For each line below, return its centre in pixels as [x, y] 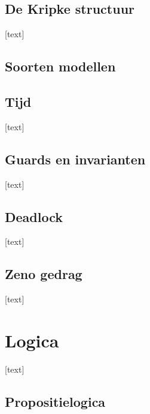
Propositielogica [55, 401]
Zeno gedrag [44, 274]
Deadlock [34, 216]
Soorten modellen [60, 66]
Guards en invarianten [75, 159]
